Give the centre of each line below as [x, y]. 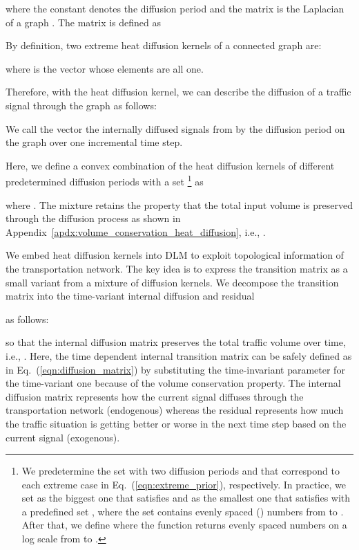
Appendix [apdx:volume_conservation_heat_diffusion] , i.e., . [136, 231]
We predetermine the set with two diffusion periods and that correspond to [181, 471]
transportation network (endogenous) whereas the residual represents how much [175, 410]
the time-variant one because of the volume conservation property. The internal [173, 383]
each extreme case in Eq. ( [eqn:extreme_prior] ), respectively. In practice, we [184, 484]
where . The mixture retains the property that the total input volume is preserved [179, 204]
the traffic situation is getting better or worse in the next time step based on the [176, 423]
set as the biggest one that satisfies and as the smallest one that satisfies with [186, 498]
